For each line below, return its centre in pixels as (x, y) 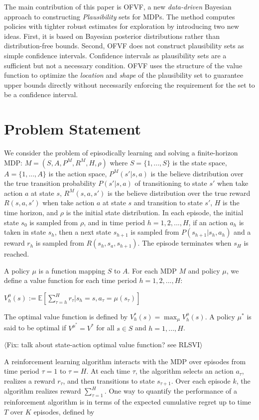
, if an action (208, 222)
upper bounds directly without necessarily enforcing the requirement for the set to (129, 84)
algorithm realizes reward (43, 391)
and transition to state (168, 203)
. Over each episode (201, 380)
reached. (17, 254)
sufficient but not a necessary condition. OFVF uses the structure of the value (123, 65)
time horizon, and (31, 212)
